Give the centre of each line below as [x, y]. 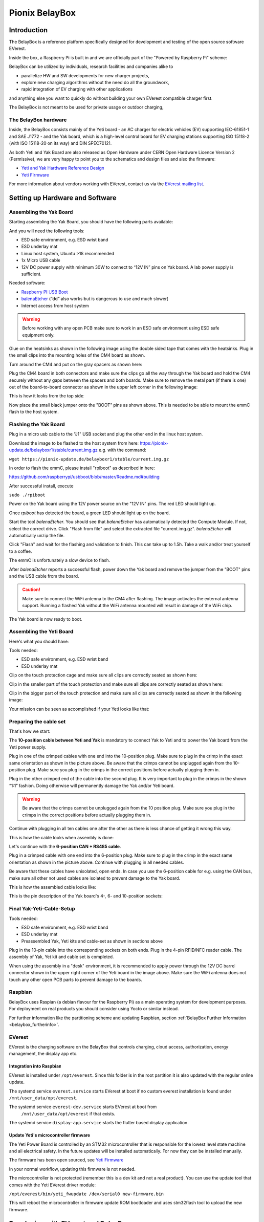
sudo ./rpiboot [27, 495]
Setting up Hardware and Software [63, 198]
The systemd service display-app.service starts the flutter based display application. [99, 1123]
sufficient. [31, 274]
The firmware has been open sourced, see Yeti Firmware [66, 1160]
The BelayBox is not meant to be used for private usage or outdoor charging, [86, 107]
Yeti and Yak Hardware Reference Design [63, 168]
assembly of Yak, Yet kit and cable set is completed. [62, 957]
